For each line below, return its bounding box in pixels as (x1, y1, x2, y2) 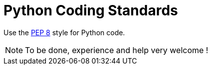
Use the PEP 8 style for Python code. (3, 28, 125, 37)
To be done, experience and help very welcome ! (25, 45, 209, 55)
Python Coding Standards (3, 2, 178, 19)
